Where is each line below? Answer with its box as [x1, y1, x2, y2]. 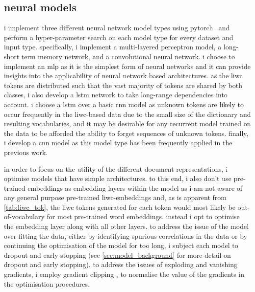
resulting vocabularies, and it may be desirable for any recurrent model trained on [4, 118, 251, 129]
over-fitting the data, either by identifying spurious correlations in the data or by [4, 230, 247, 241]
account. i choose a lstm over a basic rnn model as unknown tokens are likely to [4, 99, 244, 109]
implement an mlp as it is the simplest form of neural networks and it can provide [4, 61, 251, 71]
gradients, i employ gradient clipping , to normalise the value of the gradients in [4, 269, 245, 279]
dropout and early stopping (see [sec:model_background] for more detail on [4, 249, 231, 260]
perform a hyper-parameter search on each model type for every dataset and [4, 32, 233, 42]
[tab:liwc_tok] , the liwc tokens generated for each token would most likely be [4, 202, 235, 212]
